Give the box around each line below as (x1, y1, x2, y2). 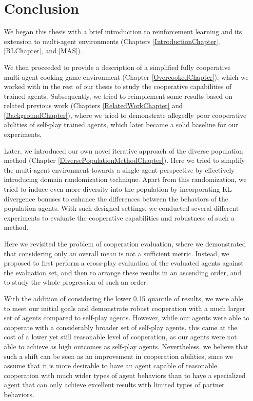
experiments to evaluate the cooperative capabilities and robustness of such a (4, 212, 234, 223)
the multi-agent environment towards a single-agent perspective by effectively (4, 164, 235, 175)
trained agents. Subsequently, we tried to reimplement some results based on (4, 90, 233, 101)
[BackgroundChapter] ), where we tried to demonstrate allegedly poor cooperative (4, 110, 247, 120)
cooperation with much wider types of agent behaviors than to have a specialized (4, 370, 246, 380)
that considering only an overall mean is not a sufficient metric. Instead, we (4, 248, 229, 258)
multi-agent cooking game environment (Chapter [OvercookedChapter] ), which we (4, 71, 249, 82)
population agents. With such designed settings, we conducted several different (4, 203, 239, 213)
